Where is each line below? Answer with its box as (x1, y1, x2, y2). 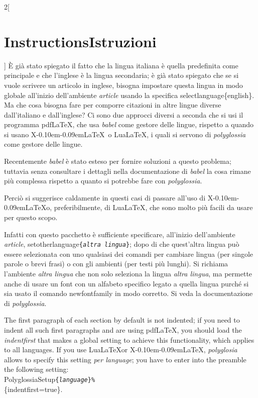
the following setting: (4, 364, 69, 374)
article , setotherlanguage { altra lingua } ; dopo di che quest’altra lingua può (4, 239, 239, 249)
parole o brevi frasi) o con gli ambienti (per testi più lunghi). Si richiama (4, 258, 228, 269)
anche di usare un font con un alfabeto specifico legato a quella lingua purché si (4, 278, 249, 288)
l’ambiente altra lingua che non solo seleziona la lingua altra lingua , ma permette (4, 268, 252, 279)
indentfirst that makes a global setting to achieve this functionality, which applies (4, 334, 254, 345)
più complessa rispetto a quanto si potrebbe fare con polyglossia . (4, 175, 202, 186)
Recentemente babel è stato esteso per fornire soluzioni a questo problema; (4, 156, 231, 166)
